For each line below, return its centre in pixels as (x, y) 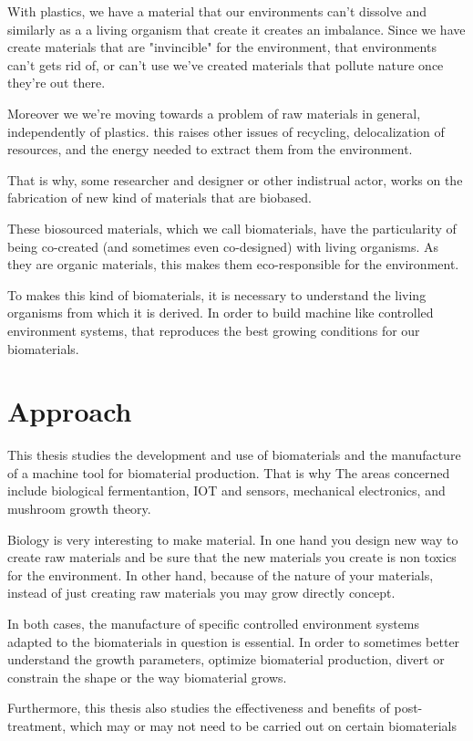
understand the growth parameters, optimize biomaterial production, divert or (226, 659)
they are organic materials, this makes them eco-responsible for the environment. (233, 264)
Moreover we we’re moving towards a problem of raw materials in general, (214, 113)
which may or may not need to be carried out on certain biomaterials (263, 725)
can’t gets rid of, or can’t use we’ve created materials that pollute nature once (226, 64)
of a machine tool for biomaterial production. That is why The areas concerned (229, 472)
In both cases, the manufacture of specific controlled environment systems (214, 623)
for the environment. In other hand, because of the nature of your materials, (221, 574)
